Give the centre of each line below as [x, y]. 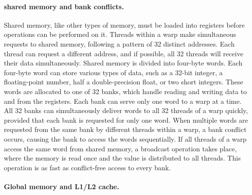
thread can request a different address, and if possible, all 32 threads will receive [124, 53]
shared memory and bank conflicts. [64, 6]
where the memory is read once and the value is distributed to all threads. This [122, 158]
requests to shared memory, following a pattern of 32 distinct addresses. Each [119, 43]
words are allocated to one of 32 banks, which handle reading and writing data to [126, 91]
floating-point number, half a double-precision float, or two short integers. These [124, 82]
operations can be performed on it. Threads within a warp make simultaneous [120, 34]
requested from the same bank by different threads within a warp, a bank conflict [125, 129]
